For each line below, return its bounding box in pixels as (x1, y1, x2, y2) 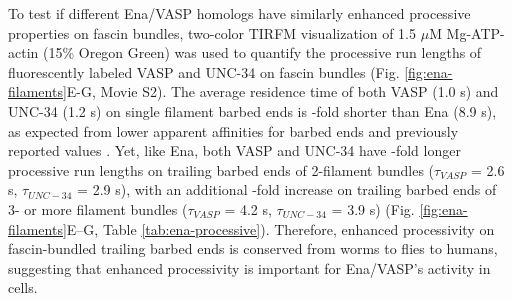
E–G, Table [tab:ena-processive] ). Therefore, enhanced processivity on (66, 218, 495, 239)
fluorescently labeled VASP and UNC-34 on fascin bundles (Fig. (8, 61, 400, 82)
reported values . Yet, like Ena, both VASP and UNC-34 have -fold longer (8, 140, 461, 161)
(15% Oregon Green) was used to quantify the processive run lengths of (42, 42, 482, 63)
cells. (8, 277, 38, 298)
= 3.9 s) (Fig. (331, 198, 415, 219)
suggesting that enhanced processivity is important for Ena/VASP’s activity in (8, 257, 491, 278)
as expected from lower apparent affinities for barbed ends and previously (8, 120, 459, 141)
